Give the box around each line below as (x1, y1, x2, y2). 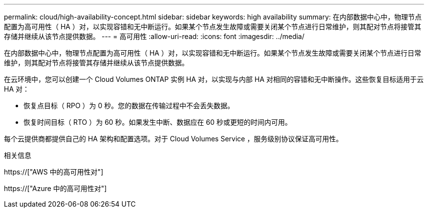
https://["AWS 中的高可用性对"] (4, 168, 104, 176)
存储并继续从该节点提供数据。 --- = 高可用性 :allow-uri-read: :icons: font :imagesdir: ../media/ (4, 32, 305, 40)
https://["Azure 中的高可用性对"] (4, 184, 107, 193)
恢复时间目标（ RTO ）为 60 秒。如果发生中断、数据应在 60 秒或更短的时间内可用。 (23, 118, 292, 126)
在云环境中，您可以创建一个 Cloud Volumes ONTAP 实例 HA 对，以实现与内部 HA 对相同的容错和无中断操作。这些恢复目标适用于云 (4, 75, 424, 83)
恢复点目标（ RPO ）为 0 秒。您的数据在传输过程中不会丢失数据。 (23, 101, 235, 110)
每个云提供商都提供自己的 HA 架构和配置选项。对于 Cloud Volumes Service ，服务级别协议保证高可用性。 (4, 135, 343, 143)
